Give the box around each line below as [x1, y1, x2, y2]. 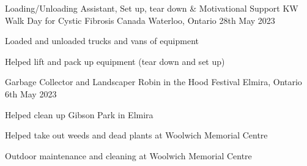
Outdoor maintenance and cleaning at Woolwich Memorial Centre [5, 149, 252, 162]
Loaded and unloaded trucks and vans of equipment [5, 34, 199, 47]
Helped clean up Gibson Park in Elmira [5, 108, 153, 121]
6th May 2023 [5, 87, 57, 100]
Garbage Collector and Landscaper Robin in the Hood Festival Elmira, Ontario [5, 75, 302, 88]
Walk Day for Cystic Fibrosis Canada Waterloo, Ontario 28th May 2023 [5, 13, 275, 26]
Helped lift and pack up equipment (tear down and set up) [5, 55, 225, 67]
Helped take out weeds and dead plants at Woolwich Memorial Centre [5, 129, 268, 141]
